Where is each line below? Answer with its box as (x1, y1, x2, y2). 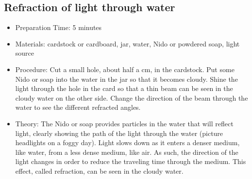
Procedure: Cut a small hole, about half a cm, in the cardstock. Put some (15, 64, 235, 74)
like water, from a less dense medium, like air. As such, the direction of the (15, 147, 238, 157)
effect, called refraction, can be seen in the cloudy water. (15, 165, 184, 176)
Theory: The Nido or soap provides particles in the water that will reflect (15, 118, 234, 128)
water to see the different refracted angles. (15, 102, 141, 112)
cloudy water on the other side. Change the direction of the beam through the (15, 92, 248, 103)
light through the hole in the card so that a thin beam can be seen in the (15, 83, 233, 93)
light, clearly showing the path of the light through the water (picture (15, 128, 223, 138)
